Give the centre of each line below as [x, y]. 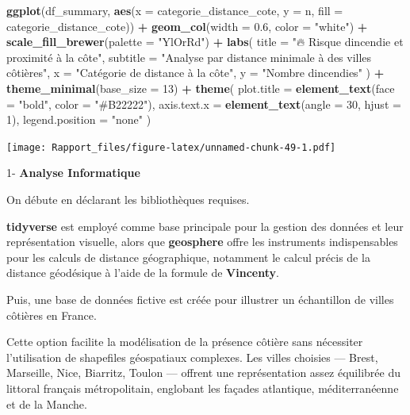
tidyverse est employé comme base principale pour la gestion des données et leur [205, 226]
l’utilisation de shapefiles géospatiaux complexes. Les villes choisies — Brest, [192, 357]
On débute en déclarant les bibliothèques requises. [128, 199]
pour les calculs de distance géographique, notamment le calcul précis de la [188, 257]
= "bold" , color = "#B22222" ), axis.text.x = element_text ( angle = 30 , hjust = [204, 104]
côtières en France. [52, 315]
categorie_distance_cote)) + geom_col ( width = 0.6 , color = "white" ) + [187, 26]
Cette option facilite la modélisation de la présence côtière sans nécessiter [185, 342]
